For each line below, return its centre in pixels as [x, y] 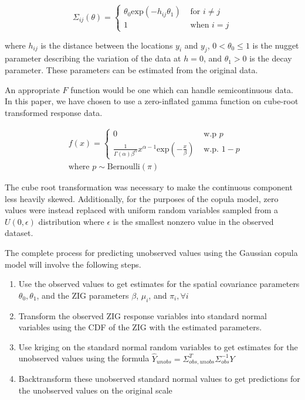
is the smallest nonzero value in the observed [193, 221]
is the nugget [276, 45]
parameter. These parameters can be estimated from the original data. [131, 69]
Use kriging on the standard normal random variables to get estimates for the [158, 346]
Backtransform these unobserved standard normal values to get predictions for [159, 378]
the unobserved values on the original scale [95, 390]
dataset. [19, 233]
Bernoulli [123, 167]
